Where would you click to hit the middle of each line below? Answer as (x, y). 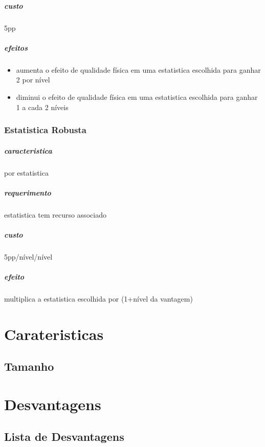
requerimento (28, 192)
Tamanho (29, 366)
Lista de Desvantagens (64, 437)
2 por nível (33, 80)
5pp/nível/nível (28, 256)
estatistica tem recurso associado (55, 214)
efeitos (16, 47)
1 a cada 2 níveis (42, 107)
